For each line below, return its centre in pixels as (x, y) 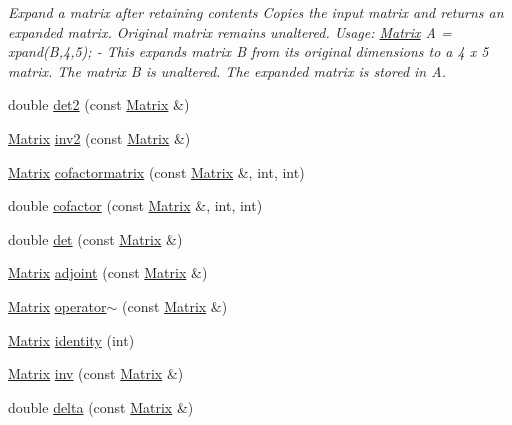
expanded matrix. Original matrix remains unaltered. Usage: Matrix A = (230, 31)
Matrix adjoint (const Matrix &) (108, 272)
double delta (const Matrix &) (101, 406)
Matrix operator (57, 305)
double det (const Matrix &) (95, 238)
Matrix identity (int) (71, 339)
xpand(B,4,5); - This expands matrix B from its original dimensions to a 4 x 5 (248, 51)
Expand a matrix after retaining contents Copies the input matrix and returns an (256, 12)
